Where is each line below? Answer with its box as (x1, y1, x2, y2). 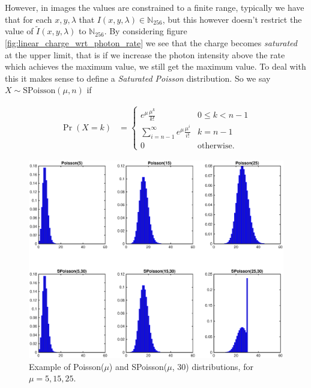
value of (5, 25, 34, 37)
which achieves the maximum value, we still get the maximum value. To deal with (5, 60, 306, 73)
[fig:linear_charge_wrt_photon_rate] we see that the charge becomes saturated (5, 37, 297, 49)
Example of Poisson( (29, 360, 104, 372)
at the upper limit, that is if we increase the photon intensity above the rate (5, 48, 285, 61)
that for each (5, 13, 52, 25)
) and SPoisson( (109, 360, 168, 372)
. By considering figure (104, 25, 187, 37)
